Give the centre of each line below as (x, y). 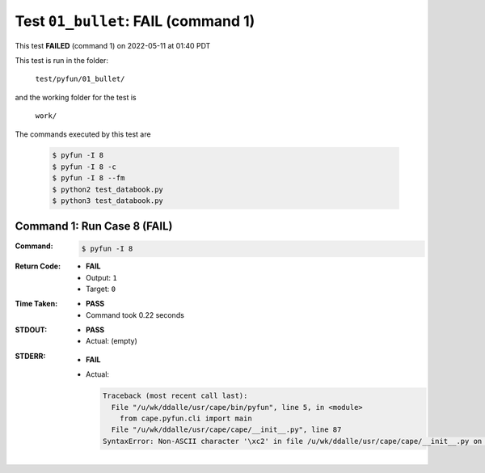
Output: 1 (101, 277)
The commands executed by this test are (83, 134)
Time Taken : (36, 304)
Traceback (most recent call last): (175, 396)
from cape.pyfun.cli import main (186, 419)
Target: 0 (101, 289)
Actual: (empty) (112, 341)
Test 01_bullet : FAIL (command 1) (135, 21)
